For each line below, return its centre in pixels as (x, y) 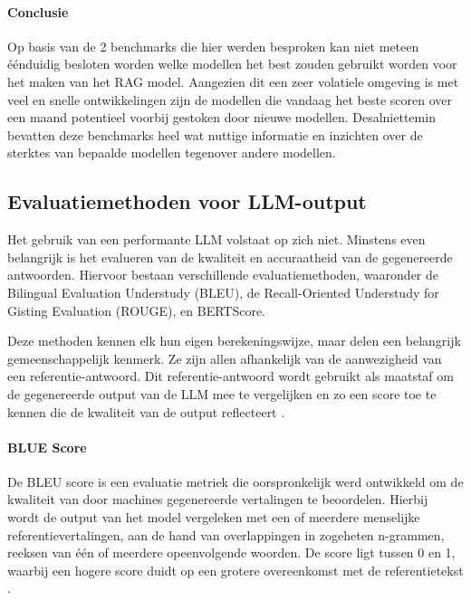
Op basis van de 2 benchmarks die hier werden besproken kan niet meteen (213, 46)
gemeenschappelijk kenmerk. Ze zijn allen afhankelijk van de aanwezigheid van (225, 358)
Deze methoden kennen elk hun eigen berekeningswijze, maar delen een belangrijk (234, 341)
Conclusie (38, 11)
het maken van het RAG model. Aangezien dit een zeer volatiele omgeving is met (233, 81)
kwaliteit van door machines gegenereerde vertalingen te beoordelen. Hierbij (218, 499)
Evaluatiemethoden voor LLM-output (187, 201)
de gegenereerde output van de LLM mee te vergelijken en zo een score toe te (222, 393)
